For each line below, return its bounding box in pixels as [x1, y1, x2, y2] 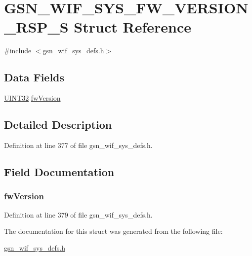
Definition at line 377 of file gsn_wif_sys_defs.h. [4, 140, 153, 150]
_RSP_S [4, 17, 69, 37]
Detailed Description [4, 117, 112, 132]
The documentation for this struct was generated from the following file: [4, 226, 223, 236]
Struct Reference [74, 17, 191, 37]
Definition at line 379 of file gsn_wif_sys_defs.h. [4, 209, 153, 219]
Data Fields [4, 70, 65, 85]
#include [4, 45, 32, 56]
